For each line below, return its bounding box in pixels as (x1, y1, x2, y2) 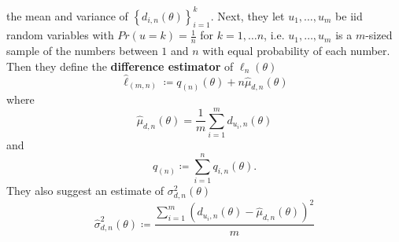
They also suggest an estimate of (6, 181, 164, 198)
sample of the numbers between (6, 42, 158, 59)
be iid (335, 7, 363, 24)
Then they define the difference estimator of (6, 57, 234, 74)
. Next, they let (210, 7, 285, 24)
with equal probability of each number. (202, 42, 390, 59)
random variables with (6, 27, 114, 43)
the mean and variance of (6, 7, 128, 24)
